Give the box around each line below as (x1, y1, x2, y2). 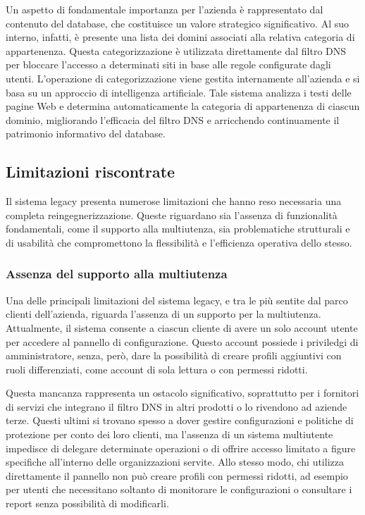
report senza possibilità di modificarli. (6, 496, 169, 511)
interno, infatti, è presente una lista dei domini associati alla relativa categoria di (6, 30, 355, 44)
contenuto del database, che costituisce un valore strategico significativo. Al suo (6, 15, 349, 30)
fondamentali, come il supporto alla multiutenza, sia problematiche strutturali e (6, 221, 350, 236)
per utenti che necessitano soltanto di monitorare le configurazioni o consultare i (6, 482, 352, 497)
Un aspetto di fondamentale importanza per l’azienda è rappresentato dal (6, 2, 323, 16)
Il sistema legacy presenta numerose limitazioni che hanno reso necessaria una (6, 194, 342, 209)
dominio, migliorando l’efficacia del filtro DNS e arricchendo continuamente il (6, 112, 340, 127)
